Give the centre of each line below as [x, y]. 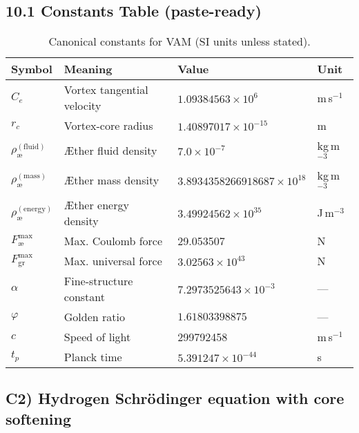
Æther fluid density [110, 151]
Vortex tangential [106, 90]
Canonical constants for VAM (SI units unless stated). [179, 41]
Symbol [32, 69]
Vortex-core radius [108, 126]
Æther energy [96, 204]
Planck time [93, 356]
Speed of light [97, 336]
